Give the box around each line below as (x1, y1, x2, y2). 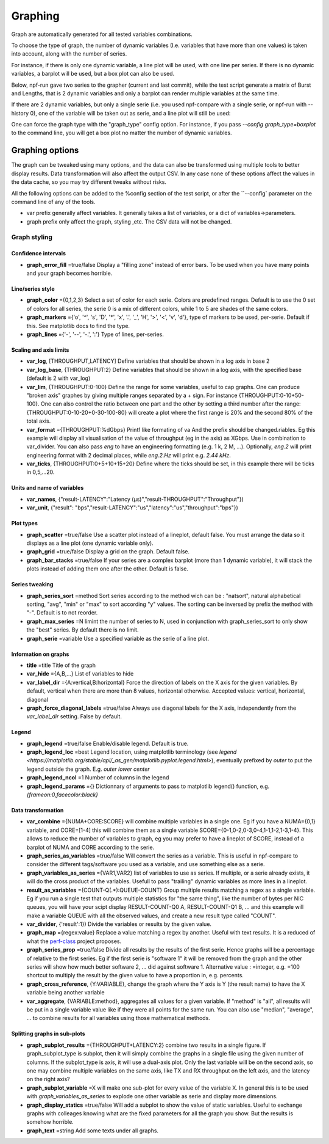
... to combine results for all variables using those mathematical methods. (26, 1015, 210, 1022)
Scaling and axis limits (11, 346, 69, 354)
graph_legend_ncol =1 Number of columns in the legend (26, 774, 169, 781)
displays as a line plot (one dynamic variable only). (26, 539, 154, 547)
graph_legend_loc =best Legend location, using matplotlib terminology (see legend (26, 748, 237, 756)
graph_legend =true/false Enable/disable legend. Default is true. (26, 740, 189, 747)
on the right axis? (26, 1076, 70, 1083)
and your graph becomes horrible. (26, 269, 113, 277)
